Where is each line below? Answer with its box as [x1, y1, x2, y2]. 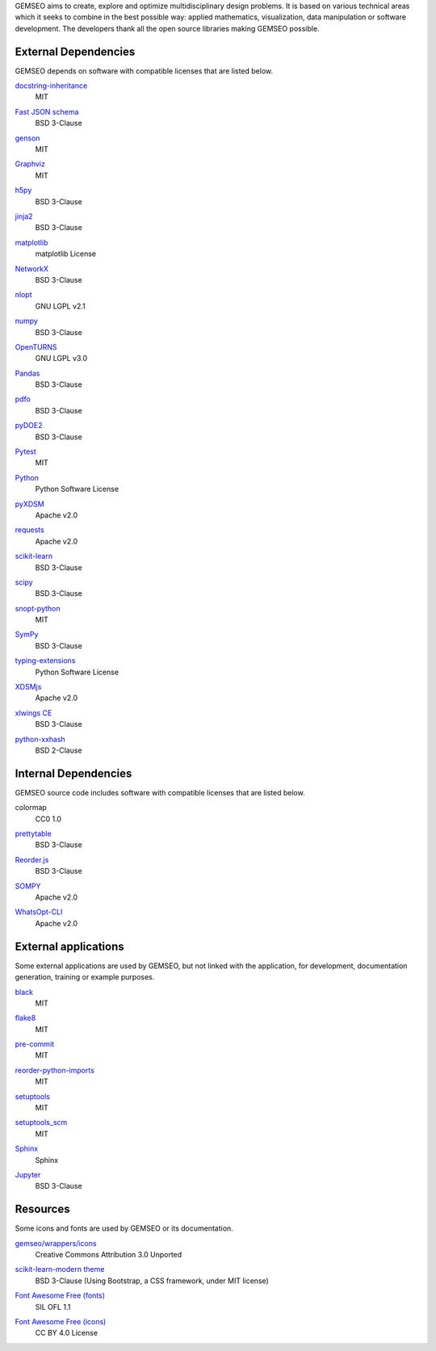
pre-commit [15, 1039, 55, 1049]
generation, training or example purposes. [15, 972, 155, 982]
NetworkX [15, 263, 48, 274]
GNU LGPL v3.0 [35, 354, 88, 363]
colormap [15, 803, 48, 812]
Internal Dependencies [15, 766, 132, 780]
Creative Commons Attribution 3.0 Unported [35, 1250, 182, 1260]
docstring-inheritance [15, 81, 88, 90]
